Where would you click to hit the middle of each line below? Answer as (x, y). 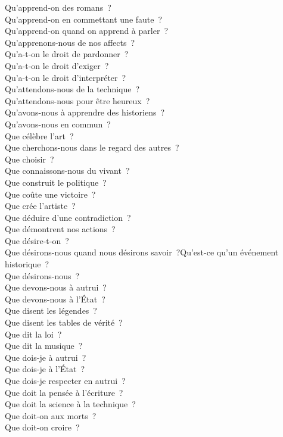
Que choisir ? (29, 159)
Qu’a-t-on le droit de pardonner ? (67, 54)
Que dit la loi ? (33, 334)
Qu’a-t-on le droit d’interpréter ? (66, 77)
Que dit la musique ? (44, 346)
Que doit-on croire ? (42, 427)
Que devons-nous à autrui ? (56, 287)
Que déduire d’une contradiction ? (68, 217)
